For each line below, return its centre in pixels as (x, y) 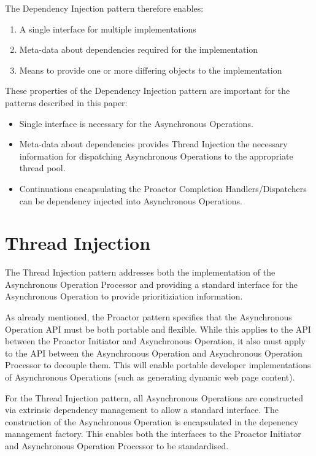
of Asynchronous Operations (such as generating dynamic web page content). (150, 377)
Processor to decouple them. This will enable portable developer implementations (158, 365)
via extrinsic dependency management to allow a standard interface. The (142, 410)
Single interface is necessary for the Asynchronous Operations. (136, 123)
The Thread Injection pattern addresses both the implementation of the (140, 272)
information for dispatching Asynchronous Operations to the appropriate (156, 156)
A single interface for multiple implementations (108, 29)
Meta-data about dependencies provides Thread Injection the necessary (153, 144)
